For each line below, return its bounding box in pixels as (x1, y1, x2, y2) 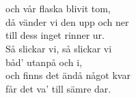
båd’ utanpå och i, (5, 54, 83, 69)
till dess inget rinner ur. (5, 28, 105, 42)
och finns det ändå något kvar (5, 68, 131, 82)
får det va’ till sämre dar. (5, 81, 111, 95)
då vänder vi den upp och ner (5, 14, 129, 29)
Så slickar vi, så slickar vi (5, 41, 112, 55)
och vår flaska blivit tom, (5, 1, 111, 16)
